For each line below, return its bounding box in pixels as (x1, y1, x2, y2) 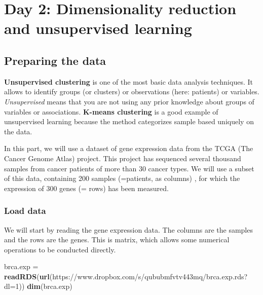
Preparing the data (4, 52, 106, 68)
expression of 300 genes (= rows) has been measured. (4, 182, 169, 193)
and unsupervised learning (4, 18, 192, 39)
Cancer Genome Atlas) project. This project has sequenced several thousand (4, 153, 241, 163)
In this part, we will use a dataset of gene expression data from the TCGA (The (4, 143, 253, 154)
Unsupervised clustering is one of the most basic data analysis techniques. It (4, 76, 253, 87)
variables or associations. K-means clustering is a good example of (4, 106, 218, 117)
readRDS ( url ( (4, 271, 53, 281)
